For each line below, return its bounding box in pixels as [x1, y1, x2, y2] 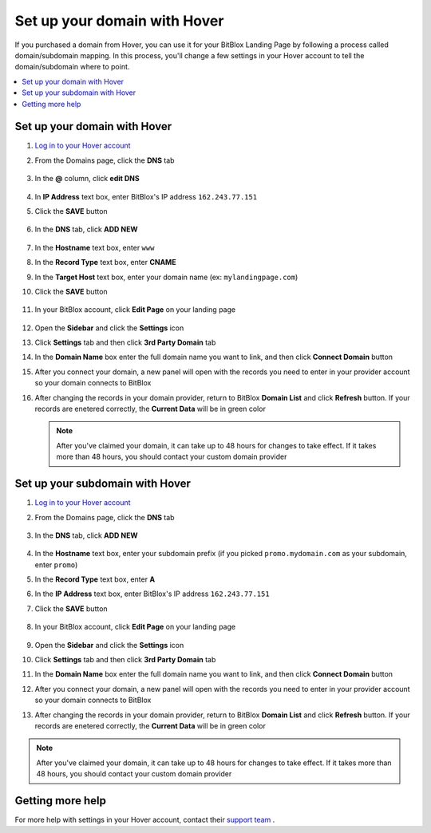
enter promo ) [34, 559, 78, 570]
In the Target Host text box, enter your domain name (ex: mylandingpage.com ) [34, 272, 299, 282]
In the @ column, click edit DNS [34, 174, 140, 184]
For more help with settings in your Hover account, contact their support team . [14, 815, 275, 825]
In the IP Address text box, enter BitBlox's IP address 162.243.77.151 [34, 589, 271, 598]
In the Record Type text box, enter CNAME [34, 258, 176, 267]
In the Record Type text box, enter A [34, 574, 156, 584]
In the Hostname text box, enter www [34, 243, 155, 252]
